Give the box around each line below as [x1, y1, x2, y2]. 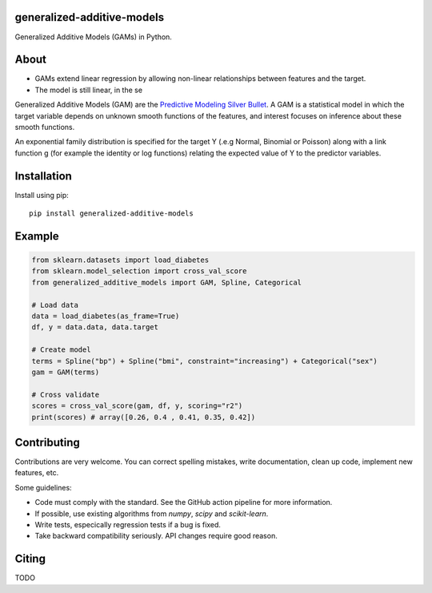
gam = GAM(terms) [31, 367, 100, 377]
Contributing [14, 435, 80, 449]
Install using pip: [14, 190, 70, 200]
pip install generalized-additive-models [29, 209, 194, 218]
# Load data [31, 301, 79, 309]
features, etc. [14, 468, 59, 478]
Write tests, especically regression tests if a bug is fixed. [34, 519, 222, 529]
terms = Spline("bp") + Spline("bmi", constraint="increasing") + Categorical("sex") [31, 357, 378, 365]
